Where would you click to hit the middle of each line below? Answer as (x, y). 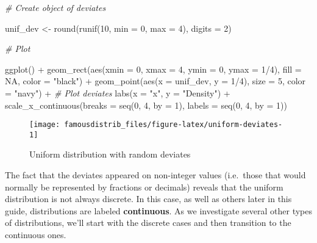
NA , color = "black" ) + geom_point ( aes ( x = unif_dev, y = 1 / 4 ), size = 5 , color (155, 81)
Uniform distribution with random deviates (110, 154)
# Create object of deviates (55, 7)
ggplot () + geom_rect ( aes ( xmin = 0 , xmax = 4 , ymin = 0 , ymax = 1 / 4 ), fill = (153, 69)
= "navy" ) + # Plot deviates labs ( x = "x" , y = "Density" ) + (118, 92)
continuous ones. (36, 235)
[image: (45, 125)
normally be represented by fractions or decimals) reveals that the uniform (144, 187)
